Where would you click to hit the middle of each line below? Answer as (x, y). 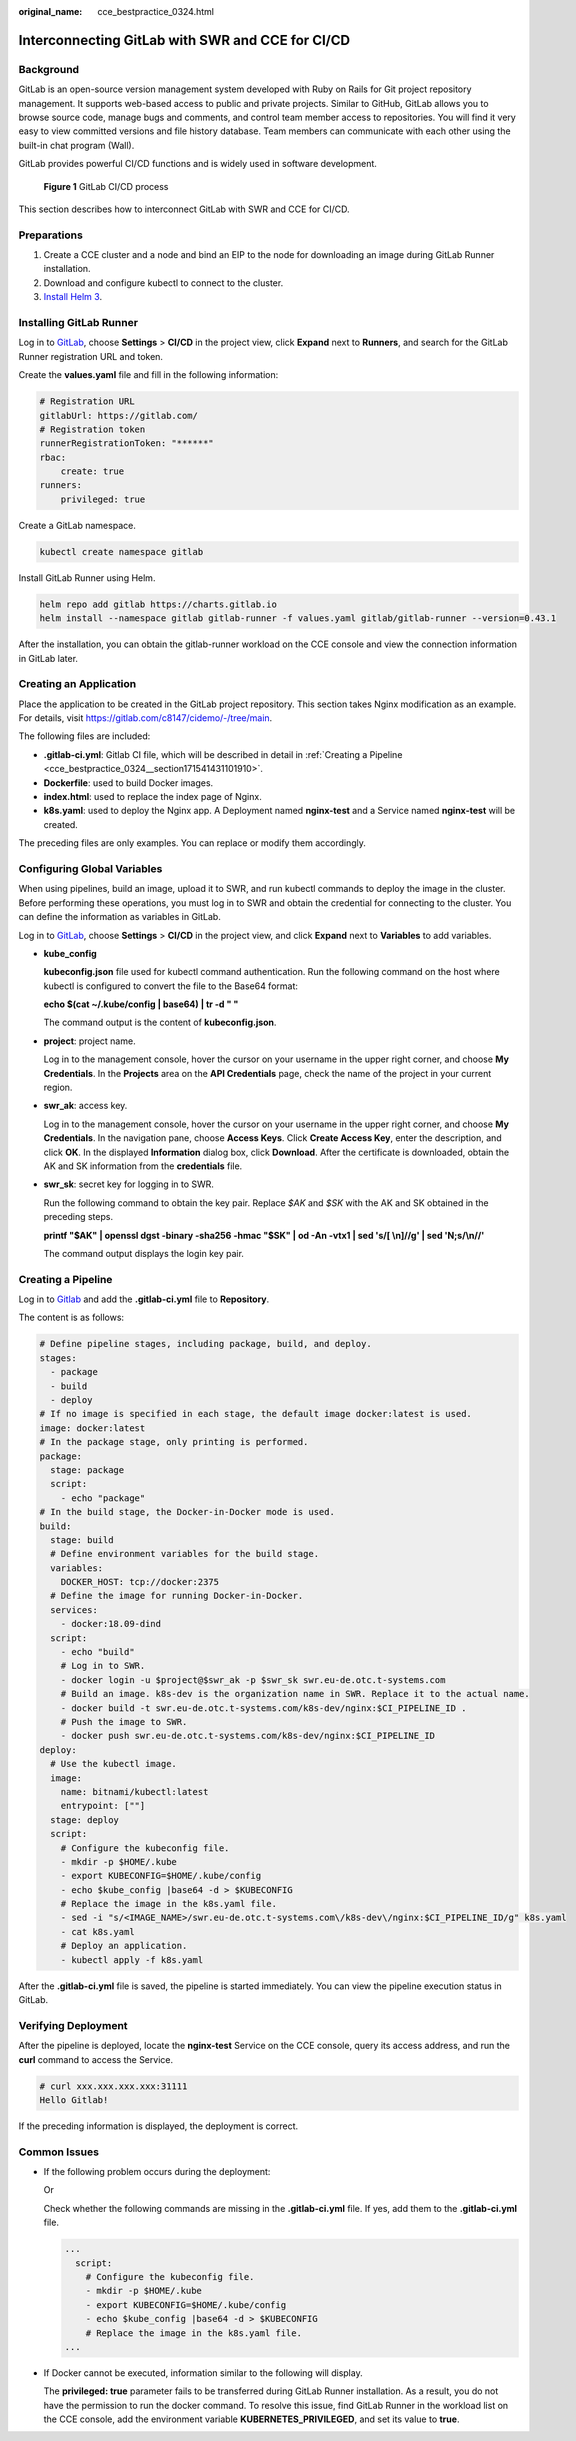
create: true (92, 471)
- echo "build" (97, 1652)
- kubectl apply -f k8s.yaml (132, 1959)
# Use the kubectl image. (113, 1764)
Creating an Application (77, 684)
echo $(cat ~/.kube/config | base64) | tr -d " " (141, 1004)
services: (74, 1609)
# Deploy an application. (124, 1946)
